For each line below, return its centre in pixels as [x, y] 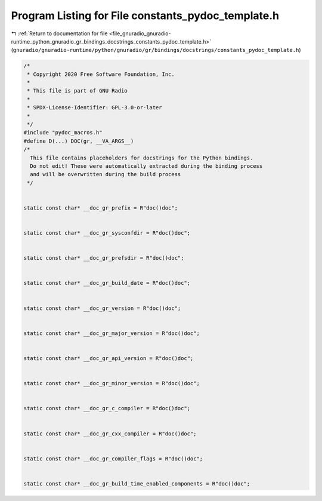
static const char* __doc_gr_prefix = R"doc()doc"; [101, 208]
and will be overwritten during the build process [106, 174]
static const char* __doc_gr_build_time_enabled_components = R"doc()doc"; [137, 483]
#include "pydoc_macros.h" [63, 133]
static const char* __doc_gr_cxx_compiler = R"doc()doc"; [110, 434]
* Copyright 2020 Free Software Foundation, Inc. [101, 74]
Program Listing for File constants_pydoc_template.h [145, 16]
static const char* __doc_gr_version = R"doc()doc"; [102, 308]
